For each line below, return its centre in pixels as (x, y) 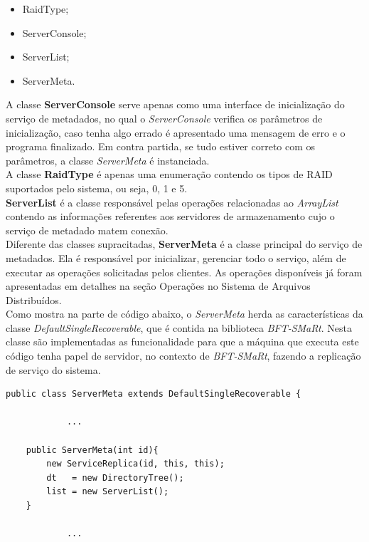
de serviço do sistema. (53, 369)
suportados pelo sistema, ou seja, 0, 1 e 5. (97, 188)
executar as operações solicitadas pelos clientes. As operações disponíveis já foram (184, 272)
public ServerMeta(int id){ (92, 450)
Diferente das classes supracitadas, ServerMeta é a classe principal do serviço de (184, 244)
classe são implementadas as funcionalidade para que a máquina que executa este (182, 342)
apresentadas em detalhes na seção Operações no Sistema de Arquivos (158, 286)
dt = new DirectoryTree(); (115, 478)
